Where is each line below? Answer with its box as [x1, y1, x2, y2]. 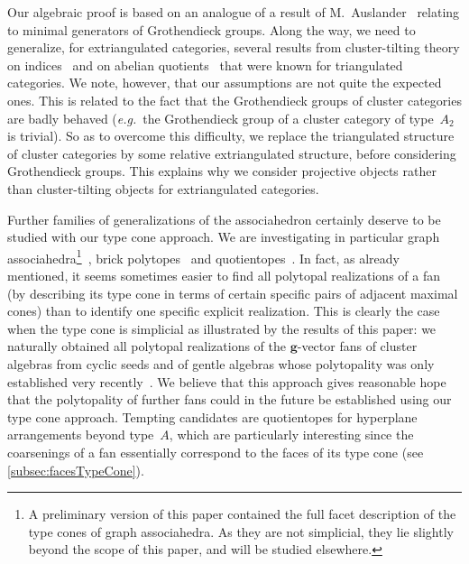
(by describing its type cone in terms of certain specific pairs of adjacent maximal [7, 283, 458, 302]
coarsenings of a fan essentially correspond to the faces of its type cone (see [7, 442, 424, 461]
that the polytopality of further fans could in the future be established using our [7, 390, 452, 409]
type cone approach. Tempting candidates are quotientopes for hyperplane [7, 407, 418, 426]
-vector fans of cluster [297, 337, 418, 356]
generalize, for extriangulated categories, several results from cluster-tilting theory [7, 38, 460, 57]
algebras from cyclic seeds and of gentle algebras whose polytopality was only [7, 354, 435, 373]
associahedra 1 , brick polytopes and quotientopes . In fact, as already [7, 245, 400, 267]
